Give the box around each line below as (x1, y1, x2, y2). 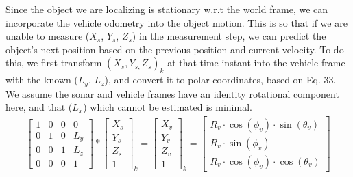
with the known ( (5, 72, 78, 87)
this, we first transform (5, 55, 102, 70)
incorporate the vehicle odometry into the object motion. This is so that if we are (5, 15, 348, 29)
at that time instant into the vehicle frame (167, 55, 345, 70)
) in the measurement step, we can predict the (132, 29, 326, 43)
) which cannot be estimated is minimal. (83, 100, 252, 114)
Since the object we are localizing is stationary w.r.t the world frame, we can (5, 2, 328, 16)
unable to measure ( (5, 29, 90, 43)
